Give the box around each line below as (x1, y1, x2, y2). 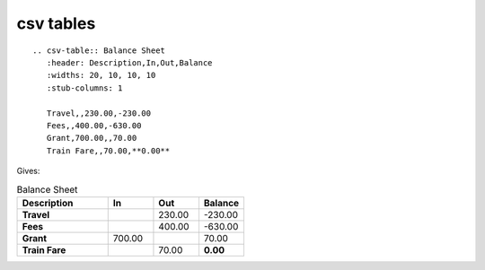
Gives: (16, 166, 40, 177)
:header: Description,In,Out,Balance (46, 57, 213, 67)
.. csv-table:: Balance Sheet (32, 45, 166, 56)
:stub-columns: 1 (46, 83, 123, 93)
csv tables (16, 13, 96, 33)
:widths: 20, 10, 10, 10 (46, 70, 156, 81)
